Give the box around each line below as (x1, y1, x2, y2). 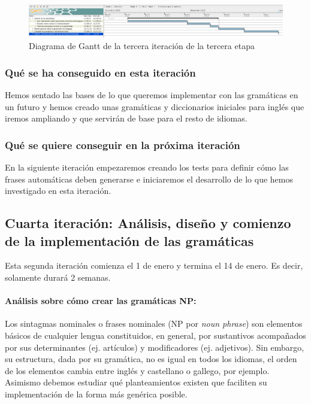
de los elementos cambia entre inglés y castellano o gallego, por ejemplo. (5, 364, 270, 376)
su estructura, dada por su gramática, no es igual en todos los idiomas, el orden (5, 353, 297, 365)
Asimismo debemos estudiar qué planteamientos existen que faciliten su (5, 376, 267, 388)
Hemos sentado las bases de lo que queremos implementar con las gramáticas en (5, 89, 298, 101)
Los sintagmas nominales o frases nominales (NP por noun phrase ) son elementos (5, 317, 303, 330)
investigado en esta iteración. (5, 184, 111, 197)
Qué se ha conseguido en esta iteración (5, 65, 196, 80)
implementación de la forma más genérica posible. (5, 388, 188, 400)
